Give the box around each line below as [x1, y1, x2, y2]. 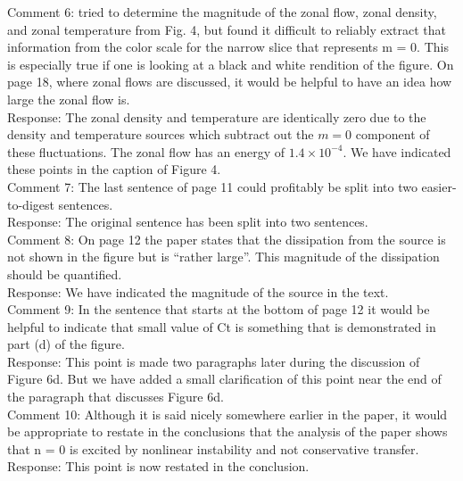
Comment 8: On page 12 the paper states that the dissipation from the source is [7, 229, 446, 248]
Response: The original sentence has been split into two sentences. [7, 212, 368, 231]
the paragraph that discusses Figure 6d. [7, 387, 224, 406]
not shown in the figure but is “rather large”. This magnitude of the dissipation [7, 247, 440, 266]
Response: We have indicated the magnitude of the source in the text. [7, 282, 389, 301]
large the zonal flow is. [7, 89, 130, 108]
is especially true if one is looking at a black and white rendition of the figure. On [7, 54, 454, 73]
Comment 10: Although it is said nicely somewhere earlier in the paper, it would [7, 404, 448, 423]
